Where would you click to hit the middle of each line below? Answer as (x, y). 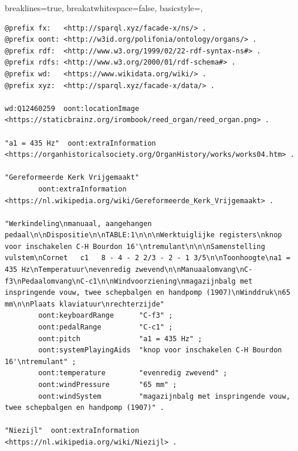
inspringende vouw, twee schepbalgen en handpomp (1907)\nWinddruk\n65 (148, 293)
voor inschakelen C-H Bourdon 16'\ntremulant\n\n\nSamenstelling (135, 246)
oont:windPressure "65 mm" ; (108, 385)
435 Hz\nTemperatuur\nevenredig (68, 270)
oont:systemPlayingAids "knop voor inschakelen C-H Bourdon (160, 350)
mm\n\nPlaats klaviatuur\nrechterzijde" (85, 304)
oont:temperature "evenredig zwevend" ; (133, 373)
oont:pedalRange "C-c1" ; (106, 327)
